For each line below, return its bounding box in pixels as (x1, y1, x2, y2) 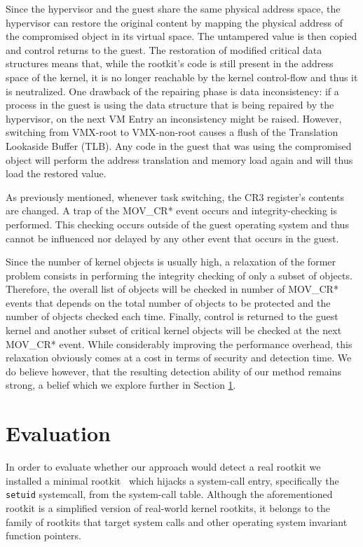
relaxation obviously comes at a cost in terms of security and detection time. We (6, 350, 352, 365)
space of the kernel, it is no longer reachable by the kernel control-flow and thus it (6, 69, 358, 84)
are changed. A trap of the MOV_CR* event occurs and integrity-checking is (6, 203, 337, 218)
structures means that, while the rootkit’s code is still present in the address (6, 56, 334, 71)
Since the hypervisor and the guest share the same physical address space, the (6, 1, 341, 15)
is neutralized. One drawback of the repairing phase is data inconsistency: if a (6, 83, 339, 98)
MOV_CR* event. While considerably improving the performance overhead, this (6, 336, 352, 351)
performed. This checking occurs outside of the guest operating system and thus (6, 216, 349, 231)
